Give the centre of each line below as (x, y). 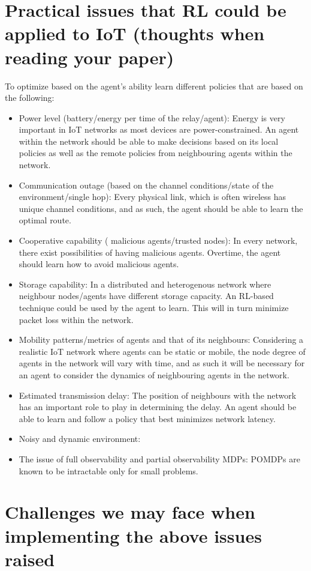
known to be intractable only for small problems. (108, 470)
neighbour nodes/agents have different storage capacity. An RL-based (146, 296)
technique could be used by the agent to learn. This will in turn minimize (154, 307)
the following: (30, 98)
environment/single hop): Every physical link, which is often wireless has (153, 197)
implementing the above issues (133, 535)
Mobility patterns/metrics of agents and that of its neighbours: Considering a (161, 340)
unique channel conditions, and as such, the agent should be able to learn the (161, 208)
